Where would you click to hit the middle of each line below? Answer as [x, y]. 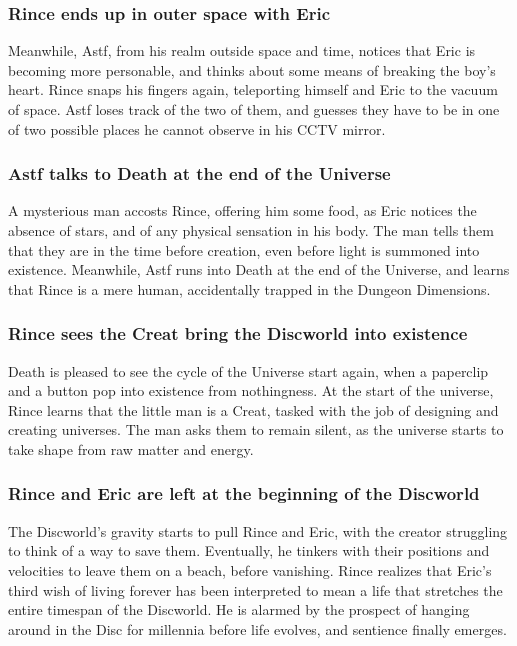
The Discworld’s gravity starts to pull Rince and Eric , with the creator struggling [258, 530]
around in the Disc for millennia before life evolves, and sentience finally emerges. [257, 628]
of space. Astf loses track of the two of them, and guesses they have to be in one [254, 109]
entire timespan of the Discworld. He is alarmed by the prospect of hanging [239, 609]
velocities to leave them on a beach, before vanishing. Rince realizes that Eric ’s [250, 569]
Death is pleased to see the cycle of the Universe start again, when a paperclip [248, 370]
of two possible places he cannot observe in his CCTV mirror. [197, 128]
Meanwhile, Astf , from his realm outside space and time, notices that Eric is [242, 50]
